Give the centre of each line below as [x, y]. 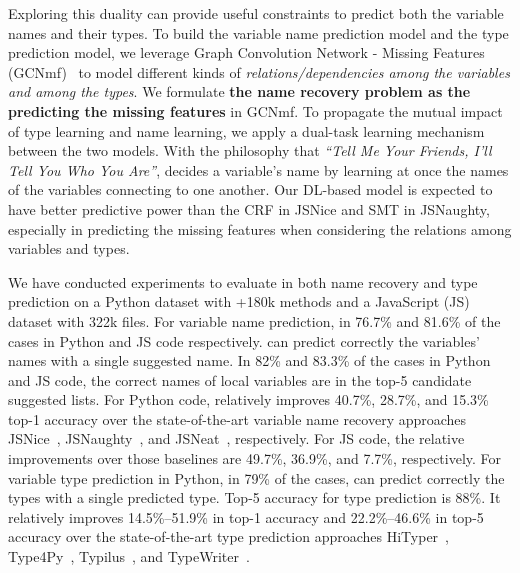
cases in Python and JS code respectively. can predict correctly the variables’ [244, 340]
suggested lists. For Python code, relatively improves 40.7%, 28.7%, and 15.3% [248, 399]
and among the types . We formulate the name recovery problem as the [239, 91]
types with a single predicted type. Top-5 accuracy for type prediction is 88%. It [254, 497]
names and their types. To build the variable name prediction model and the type [258, 32]
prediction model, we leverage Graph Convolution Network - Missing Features [246, 52]
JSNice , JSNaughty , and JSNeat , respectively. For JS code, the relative [236, 438]
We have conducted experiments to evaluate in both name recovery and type [243, 281]
